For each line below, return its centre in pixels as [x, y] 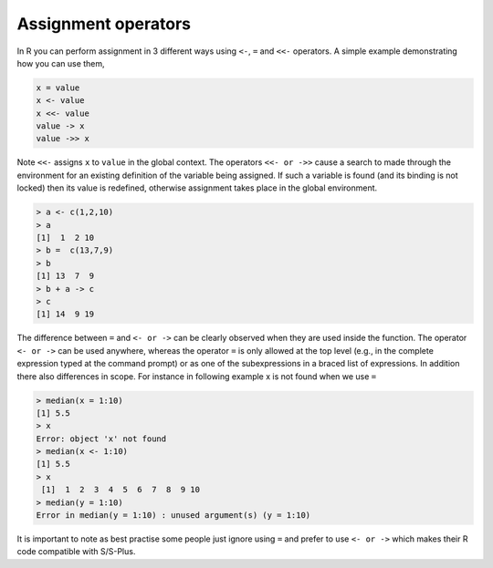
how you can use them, [61, 63]
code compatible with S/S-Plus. [76, 552]
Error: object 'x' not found [101, 439]
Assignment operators [104, 24]
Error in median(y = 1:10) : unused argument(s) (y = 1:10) [173, 516]
